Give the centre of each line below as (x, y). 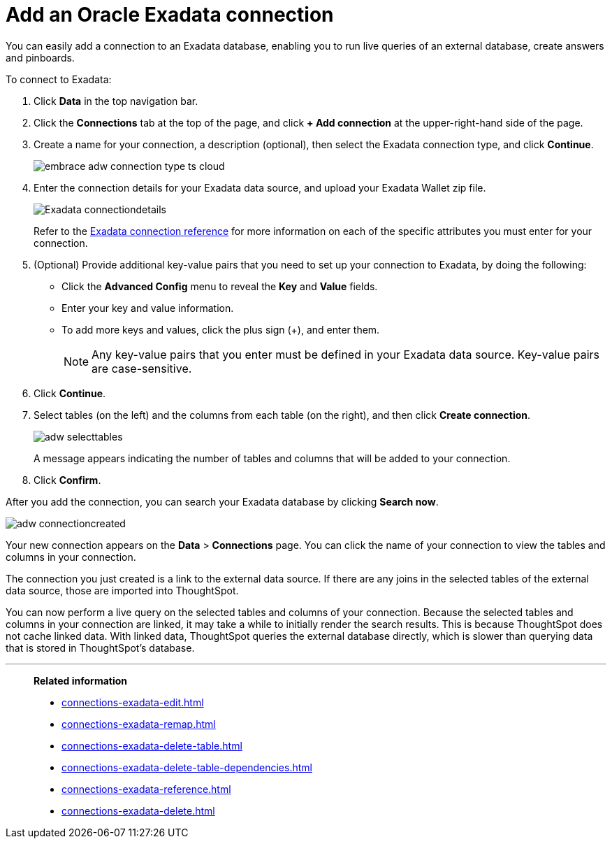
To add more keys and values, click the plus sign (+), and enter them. (221, 329)
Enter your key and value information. (148, 308)
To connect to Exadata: (59, 79)
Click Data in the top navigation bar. (116, 101)
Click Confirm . (67, 480)
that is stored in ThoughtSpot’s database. (100, 648)
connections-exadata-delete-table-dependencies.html (187, 767)
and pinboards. (40, 57)
